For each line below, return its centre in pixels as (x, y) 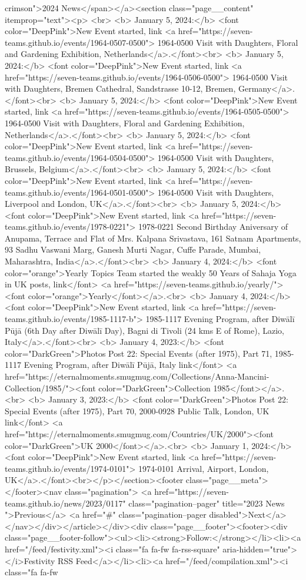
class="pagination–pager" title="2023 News (207, 503)
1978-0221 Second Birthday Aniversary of (213, 227)
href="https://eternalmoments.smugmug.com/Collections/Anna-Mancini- (137, 376)
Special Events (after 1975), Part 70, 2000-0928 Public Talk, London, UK (137, 410)
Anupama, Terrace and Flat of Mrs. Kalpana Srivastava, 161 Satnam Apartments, (153, 238)
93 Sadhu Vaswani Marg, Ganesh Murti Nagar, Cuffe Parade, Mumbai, (133, 249)
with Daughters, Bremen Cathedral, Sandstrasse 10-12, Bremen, (120, 88)
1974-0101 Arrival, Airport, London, (204, 468)
